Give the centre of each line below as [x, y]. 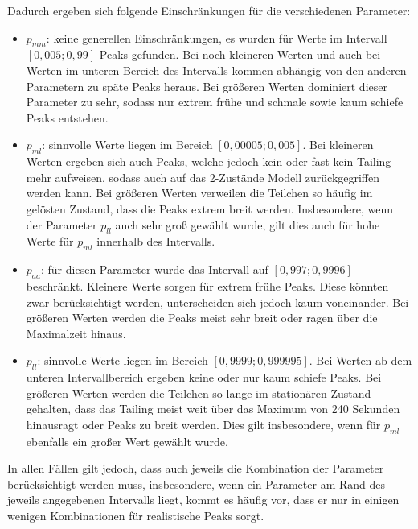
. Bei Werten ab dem [361, 360]
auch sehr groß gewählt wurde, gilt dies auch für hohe [248, 224]
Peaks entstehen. [67, 117]
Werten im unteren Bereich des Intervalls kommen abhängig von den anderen [216, 70]
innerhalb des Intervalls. [156, 241]
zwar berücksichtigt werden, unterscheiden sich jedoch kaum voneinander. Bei [217, 302]
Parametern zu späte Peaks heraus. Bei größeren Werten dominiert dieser [207, 86]
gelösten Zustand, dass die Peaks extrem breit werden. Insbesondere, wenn [210, 208]
